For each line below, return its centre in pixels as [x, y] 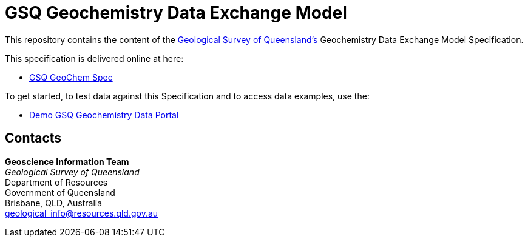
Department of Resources [56, 182]
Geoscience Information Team [67, 161]
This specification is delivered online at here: [94, 58]
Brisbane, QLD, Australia [54, 203]
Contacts [33, 138]
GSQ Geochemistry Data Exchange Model [176, 13]
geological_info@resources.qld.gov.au [82, 213]
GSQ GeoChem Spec [71, 77]
